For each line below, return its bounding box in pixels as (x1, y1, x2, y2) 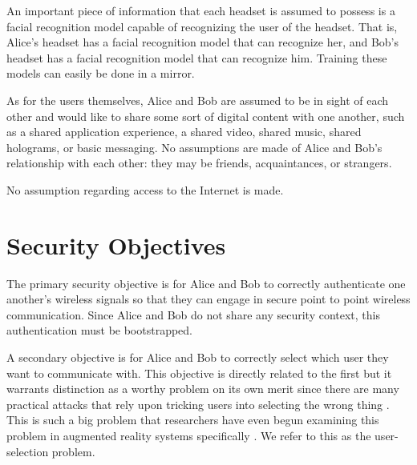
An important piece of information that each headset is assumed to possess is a (6, 2, 395, 18)
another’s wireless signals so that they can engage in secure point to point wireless (6, 291, 411, 307)
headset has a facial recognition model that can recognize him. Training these (6, 49, 387, 66)
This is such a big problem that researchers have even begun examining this (6, 411, 379, 428)
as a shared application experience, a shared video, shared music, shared (6, 123, 362, 140)
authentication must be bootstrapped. (6, 322, 193, 339)
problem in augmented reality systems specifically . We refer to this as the (6, 427, 371, 443)
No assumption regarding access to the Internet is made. (6, 181, 284, 198)
